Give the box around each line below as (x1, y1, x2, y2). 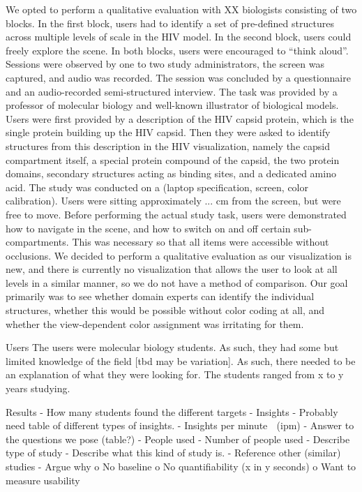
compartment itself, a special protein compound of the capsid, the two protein (6, 152, 340, 167)
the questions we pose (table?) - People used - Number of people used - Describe (6, 431, 350, 446)
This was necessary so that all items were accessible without (72, 234, 329, 249)
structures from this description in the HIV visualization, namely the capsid (6, 138, 330, 153)
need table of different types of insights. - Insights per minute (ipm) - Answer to (6, 418, 354, 433)
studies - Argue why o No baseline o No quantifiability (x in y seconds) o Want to (6, 459, 356, 473)
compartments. (6, 234, 69, 249)
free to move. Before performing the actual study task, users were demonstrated (6, 207, 347, 221)
